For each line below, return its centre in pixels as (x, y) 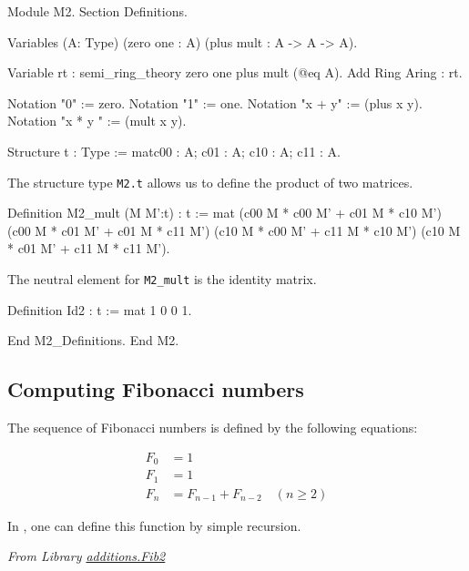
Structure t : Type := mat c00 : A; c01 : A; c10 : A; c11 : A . (174, 151)
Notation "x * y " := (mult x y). (97, 121)
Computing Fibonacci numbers (156, 389)
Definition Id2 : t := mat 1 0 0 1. (100, 309)
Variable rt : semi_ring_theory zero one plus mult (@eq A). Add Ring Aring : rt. (235, 72)
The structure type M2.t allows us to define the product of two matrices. (210, 182)
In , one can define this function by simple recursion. (154, 525)
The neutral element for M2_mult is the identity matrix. (162, 279)
